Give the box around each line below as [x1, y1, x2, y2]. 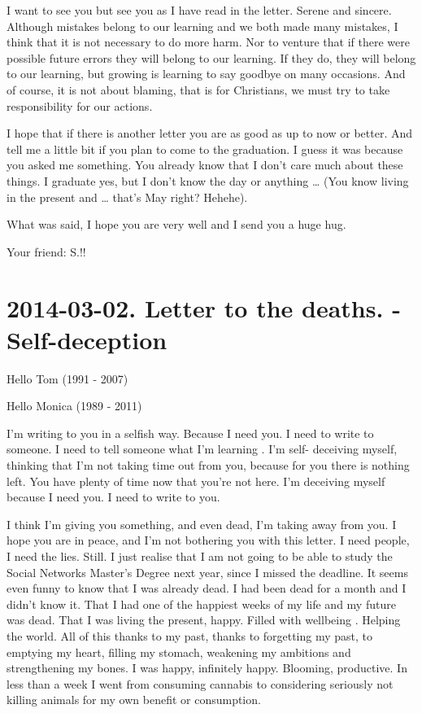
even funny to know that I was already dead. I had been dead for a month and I [7, 580, 407, 597]
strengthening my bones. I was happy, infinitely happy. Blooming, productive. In [7, 659, 407, 676]
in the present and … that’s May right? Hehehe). [7, 188, 248, 205]
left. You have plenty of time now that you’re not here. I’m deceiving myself [7, 472, 385, 489]
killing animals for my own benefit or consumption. [7, 691, 261, 708]
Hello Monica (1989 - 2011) [7, 397, 142, 414]
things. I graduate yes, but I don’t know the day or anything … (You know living [7, 172, 409, 189]
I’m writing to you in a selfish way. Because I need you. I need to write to [7, 424, 374, 441]
